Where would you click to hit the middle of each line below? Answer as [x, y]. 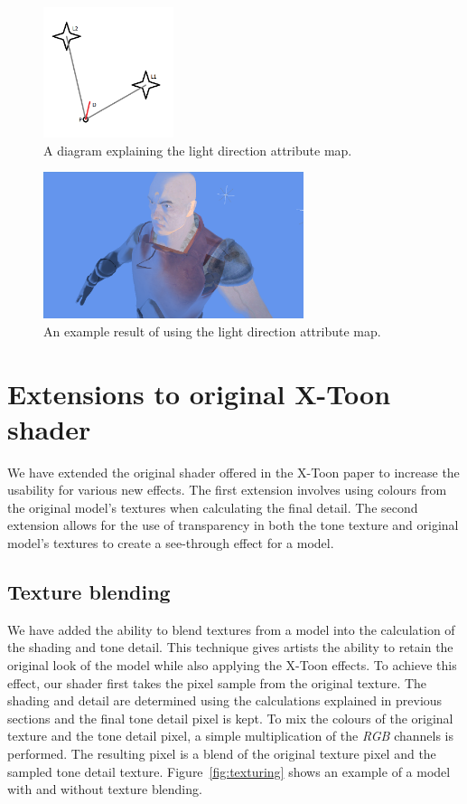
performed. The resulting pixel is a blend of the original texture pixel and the [222, 754]
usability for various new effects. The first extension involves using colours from [227, 490]
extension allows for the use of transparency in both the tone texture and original [233, 525]
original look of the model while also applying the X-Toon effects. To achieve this [232, 665]
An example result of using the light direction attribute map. [212, 331]
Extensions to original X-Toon [199, 393]
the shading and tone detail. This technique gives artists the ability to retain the [230, 647]
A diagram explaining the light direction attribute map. [198, 150]
